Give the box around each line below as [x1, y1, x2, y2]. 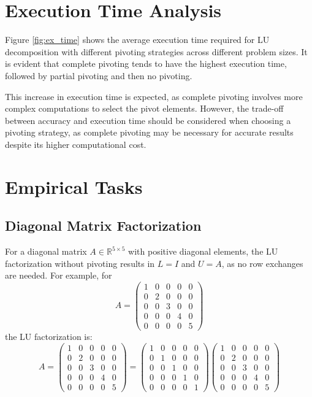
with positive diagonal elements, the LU [128, 245, 278, 258]
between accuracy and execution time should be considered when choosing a [5, 114, 291, 126]
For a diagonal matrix [5, 245, 87, 258]
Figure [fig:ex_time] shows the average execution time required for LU [5, 33, 270, 46]
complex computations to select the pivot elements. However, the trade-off [5, 102, 284, 115]
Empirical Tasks [5, 174, 143, 199]
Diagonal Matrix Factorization [5, 216, 202, 235]
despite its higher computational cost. [5, 137, 146, 150]
